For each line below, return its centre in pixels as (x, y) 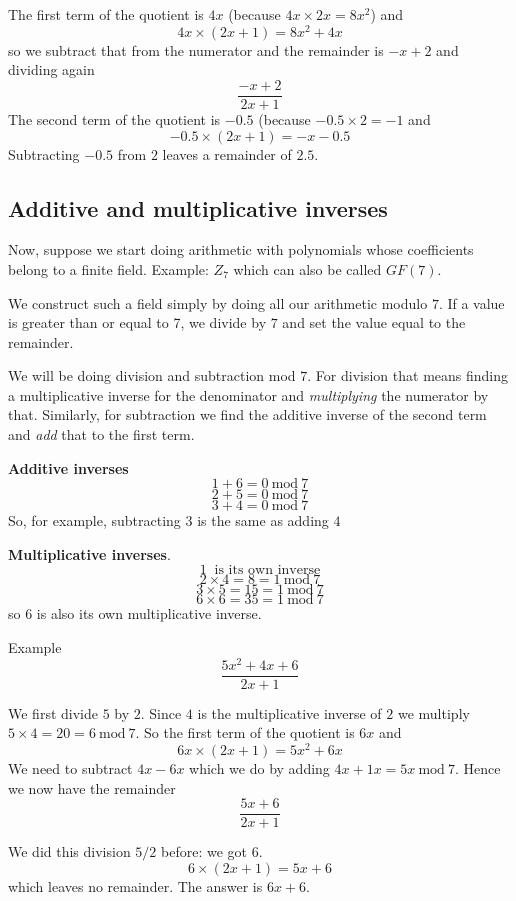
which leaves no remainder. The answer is (135, 885)
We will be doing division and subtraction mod (152, 375)
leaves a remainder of (227, 153)
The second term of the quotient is (114, 118)
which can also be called (307, 268)
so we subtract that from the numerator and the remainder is (196, 49)
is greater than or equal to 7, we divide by (137, 322)
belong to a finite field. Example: (108, 268)
